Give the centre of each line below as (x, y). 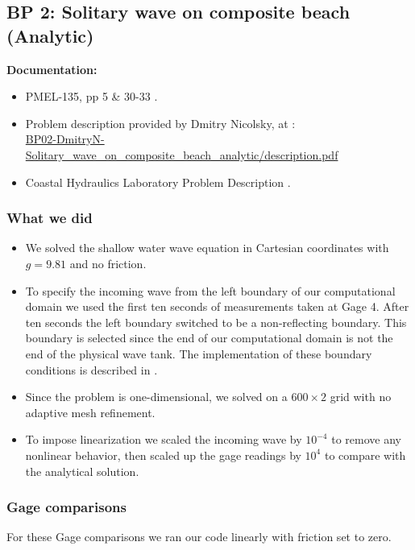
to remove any (366, 439)
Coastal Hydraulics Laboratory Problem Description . (158, 182)
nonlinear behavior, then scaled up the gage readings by (163, 455)
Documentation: (52, 69)
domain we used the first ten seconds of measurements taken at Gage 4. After (217, 306)
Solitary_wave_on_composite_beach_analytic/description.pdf (182, 154)
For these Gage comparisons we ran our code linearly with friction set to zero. (199, 537)
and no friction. (108, 263)
